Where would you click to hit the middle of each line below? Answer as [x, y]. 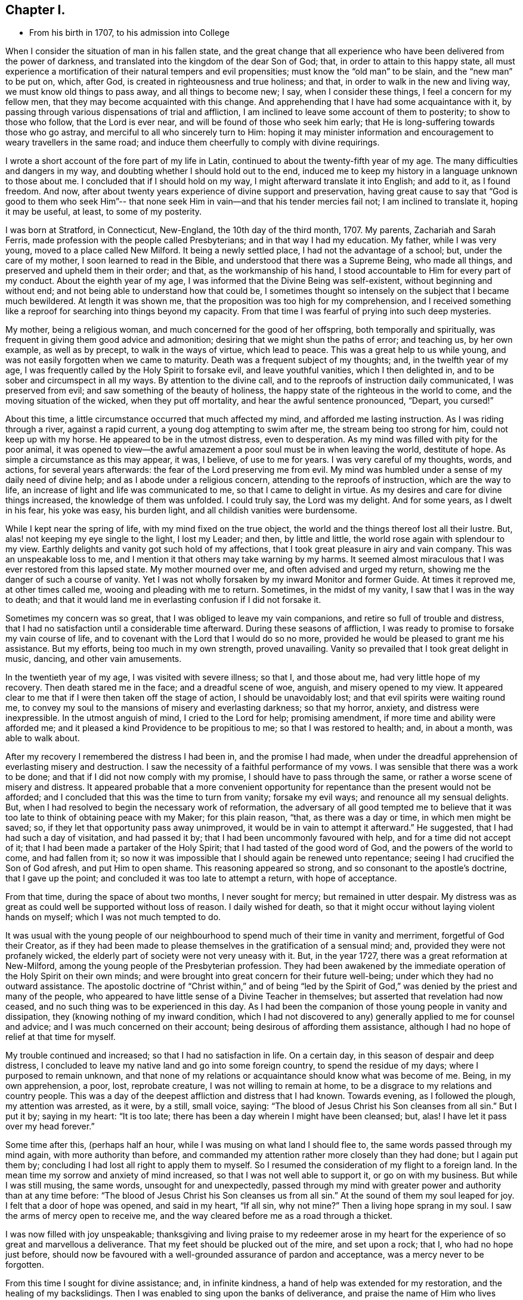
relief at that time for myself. [61, 1037]
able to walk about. [43, 738]
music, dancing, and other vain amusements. [94, 659]
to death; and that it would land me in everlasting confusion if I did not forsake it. [163, 600]
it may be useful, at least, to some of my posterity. [104, 212]
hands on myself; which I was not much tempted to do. [113, 917]
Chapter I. [35, 10]
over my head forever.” [50, 1126]
